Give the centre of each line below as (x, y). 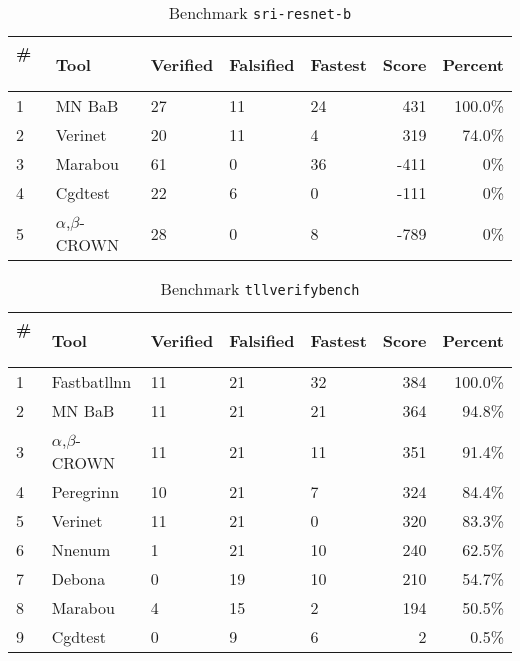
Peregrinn (85, 491)
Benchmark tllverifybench (260, 288)
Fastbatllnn (91, 381)
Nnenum (81, 549)
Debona (78, 578)
